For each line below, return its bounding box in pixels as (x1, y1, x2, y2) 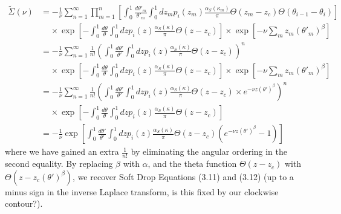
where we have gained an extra (5, 145, 119, 158)
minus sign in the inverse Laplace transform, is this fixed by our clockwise (5, 185, 279, 198)
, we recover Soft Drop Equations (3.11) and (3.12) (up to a (73, 170, 294, 183)
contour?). (5, 197, 43, 210)
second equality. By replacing (5, 157, 113, 170)
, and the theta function (148, 157, 237, 170)
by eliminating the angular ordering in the (131, 145, 287, 158)
